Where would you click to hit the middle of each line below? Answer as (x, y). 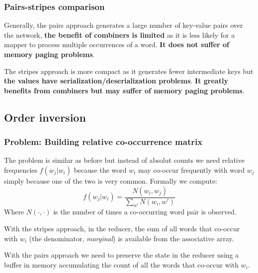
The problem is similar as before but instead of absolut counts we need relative (124, 160)
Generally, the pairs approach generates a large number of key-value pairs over (124, 25)
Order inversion (45, 117)
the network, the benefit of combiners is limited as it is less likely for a (120, 34)
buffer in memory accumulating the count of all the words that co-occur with (121, 264)
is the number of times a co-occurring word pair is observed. (145, 212)
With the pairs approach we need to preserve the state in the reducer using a (122, 255)
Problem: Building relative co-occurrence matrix (103, 142)
